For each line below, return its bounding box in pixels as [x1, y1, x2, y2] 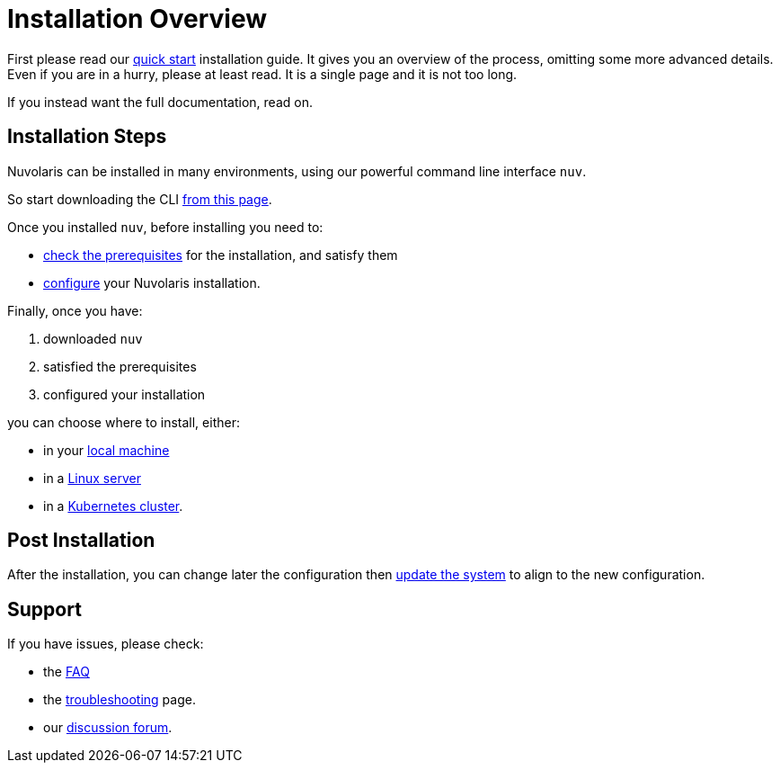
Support [7, 597, 82, 621]
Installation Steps [7, 125, 167, 148]
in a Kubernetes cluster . [43, 497, 183, 514]
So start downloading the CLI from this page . [7, 191, 272, 207]
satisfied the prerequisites [43, 358, 197, 374]
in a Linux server [43, 470, 141, 486]
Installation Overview [7, 4, 267, 34]
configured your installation [43, 386, 206, 402]
